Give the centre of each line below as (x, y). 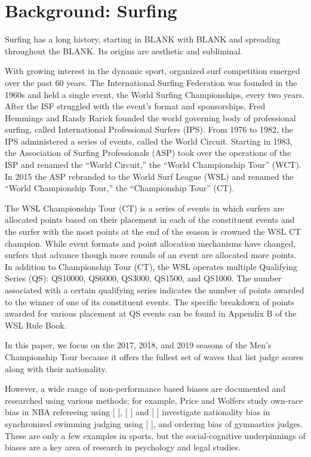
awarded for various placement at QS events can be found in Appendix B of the (151, 313)
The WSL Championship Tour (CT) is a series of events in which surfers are (145, 208)
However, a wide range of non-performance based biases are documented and (145, 389)
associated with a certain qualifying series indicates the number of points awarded (155, 290)
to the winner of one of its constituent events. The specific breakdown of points (150, 301)
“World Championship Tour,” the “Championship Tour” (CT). (120, 188)
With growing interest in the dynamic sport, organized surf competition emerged (153, 71)
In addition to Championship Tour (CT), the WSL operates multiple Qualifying (151, 266)
